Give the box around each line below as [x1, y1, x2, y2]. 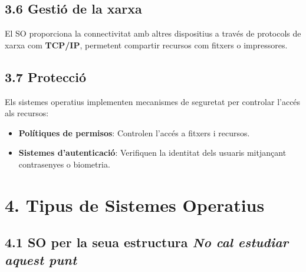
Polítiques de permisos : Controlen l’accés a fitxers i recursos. [18, 126, 250, 139]
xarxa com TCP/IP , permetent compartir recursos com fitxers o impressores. [5, 38, 288, 51]
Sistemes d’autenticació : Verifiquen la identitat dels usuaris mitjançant [18, 146, 287, 159]
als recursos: [5, 107, 49, 119]
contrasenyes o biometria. [18, 158, 110, 170]
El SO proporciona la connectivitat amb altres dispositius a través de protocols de [5, 27, 301, 40]
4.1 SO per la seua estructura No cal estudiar [5, 233, 289, 251]
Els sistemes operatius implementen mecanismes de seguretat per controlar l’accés [5, 95, 301, 107]
